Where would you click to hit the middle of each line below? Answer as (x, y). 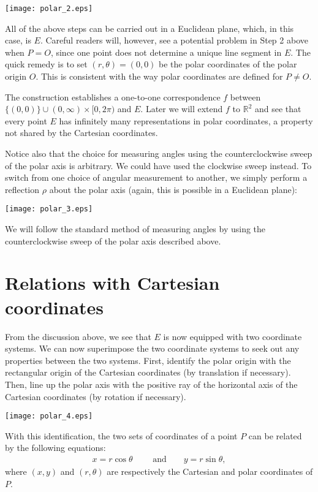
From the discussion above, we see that (78, 336)
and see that (278, 109)
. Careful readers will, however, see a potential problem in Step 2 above (174, 40)
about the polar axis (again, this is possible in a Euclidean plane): (173, 189)
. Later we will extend (182, 109)
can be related (275, 435)
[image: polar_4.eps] (49, 416)
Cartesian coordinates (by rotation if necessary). (96, 396)
